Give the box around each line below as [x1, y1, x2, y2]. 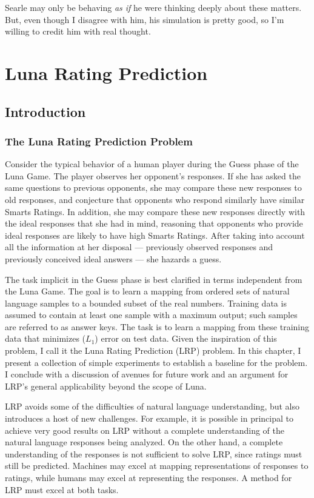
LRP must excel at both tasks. [5, 483, 119, 496]
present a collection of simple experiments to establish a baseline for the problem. [5, 356, 308, 368]
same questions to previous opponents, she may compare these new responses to [5, 181, 302, 194]
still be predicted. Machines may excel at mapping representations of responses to [5, 459, 309, 472]
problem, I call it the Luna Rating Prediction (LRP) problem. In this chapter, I [5, 344, 301, 357]
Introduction [5, 102, 86, 121]
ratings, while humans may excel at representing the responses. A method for [5, 471, 292, 483]
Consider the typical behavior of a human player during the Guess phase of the [5, 158, 299, 170]
